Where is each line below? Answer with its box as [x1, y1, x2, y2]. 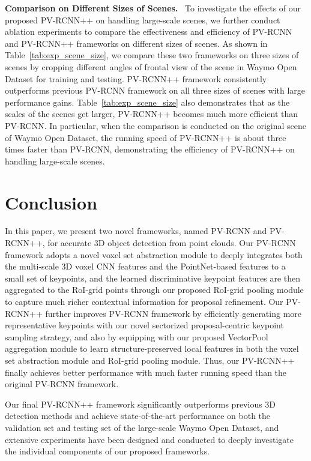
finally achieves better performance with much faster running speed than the [5, 366, 287, 378]
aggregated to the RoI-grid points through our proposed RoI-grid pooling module [5, 283, 304, 296]
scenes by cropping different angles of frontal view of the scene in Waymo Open [5, 60, 297, 73]
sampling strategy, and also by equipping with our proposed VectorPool [5, 330, 268, 343]
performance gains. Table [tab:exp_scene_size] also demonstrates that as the [5, 95, 290, 108]
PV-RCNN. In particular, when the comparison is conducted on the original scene [5, 119, 307, 131]
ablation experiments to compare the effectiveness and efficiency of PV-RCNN [5, 25, 292, 38]
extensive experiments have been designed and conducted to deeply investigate [5, 433, 294, 445]
